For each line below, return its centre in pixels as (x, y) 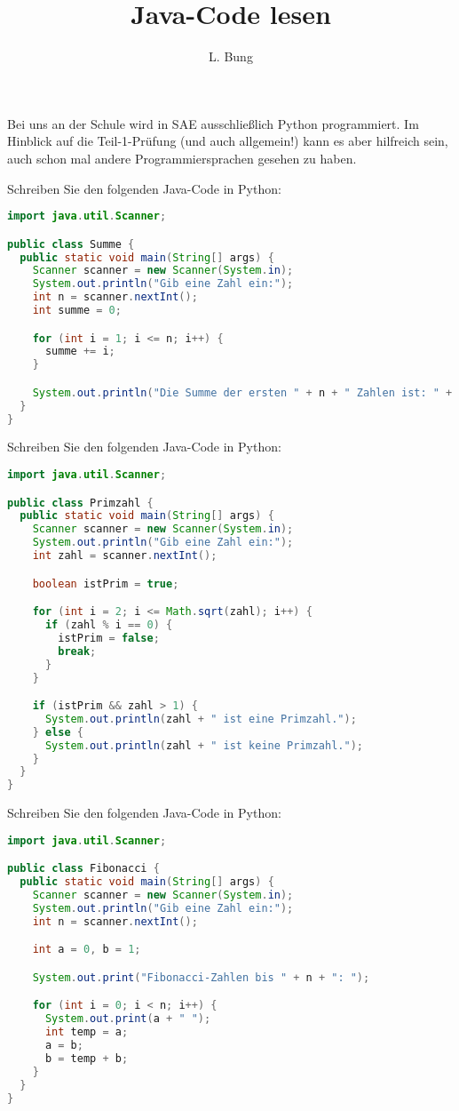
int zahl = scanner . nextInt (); (125, 556)
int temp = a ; (87, 1032)
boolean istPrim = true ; (106, 583)
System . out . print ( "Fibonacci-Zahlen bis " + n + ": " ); (201, 977)
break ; (77, 651)
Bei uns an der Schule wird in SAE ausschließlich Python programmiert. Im (213, 123)
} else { (58, 732)
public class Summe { (71, 244)
